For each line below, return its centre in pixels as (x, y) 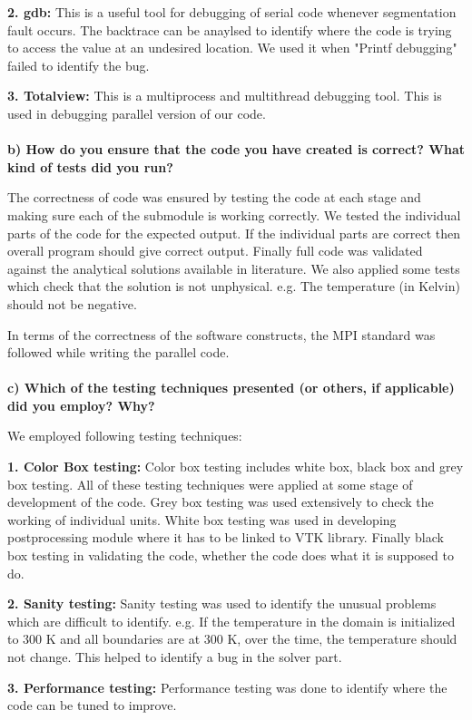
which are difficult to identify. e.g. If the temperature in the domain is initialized (231, 621)
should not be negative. (72, 303)
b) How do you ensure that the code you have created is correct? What (236, 149)
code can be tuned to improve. (92, 705)
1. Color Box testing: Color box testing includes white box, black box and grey (236, 467)
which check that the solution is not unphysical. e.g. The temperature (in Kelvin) (234, 286)
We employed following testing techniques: (125, 436)
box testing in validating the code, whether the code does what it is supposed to (231, 555)
